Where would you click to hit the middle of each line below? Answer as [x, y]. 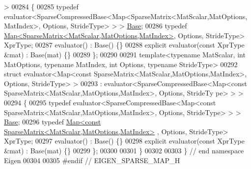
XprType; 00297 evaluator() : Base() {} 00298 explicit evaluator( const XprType [124, 141]
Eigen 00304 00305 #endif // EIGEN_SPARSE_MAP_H [92, 160]
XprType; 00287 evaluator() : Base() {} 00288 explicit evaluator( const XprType [124, 45]
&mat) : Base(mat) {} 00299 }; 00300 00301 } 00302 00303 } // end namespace [124, 150]
